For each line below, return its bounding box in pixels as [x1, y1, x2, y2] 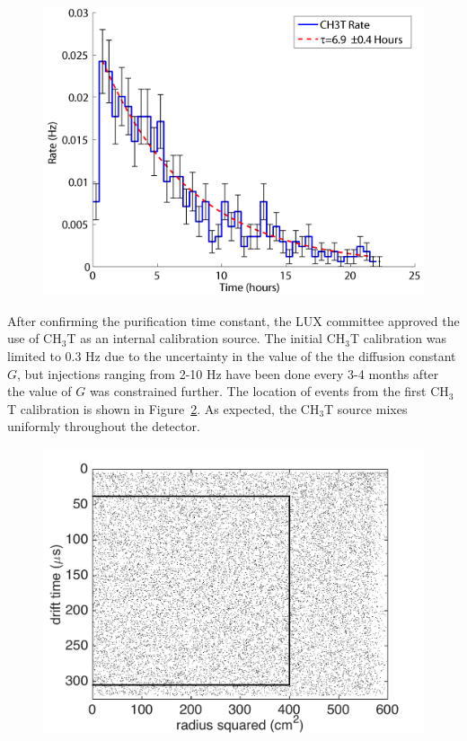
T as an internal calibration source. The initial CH [66, 329, 346, 348]
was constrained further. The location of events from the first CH [89, 382, 449, 401]
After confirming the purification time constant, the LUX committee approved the [7, 311, 460, 330]
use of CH [7, 329, 62, 348]
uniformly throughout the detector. [7, 417, 200, 436]
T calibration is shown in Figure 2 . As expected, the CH [7, 399, 320, 418]
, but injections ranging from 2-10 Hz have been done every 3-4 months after [17, 364, 439, 383]
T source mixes [324, 399, 408, 418]
